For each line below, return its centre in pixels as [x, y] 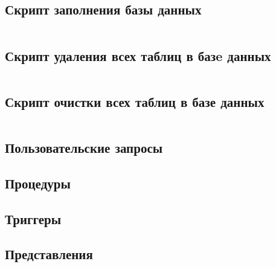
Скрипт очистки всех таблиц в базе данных [135, 101]
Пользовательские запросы [84, 147]
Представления [49, 254]
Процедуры [38, 183]
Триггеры [33, 218]
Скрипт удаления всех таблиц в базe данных [138, 55]
